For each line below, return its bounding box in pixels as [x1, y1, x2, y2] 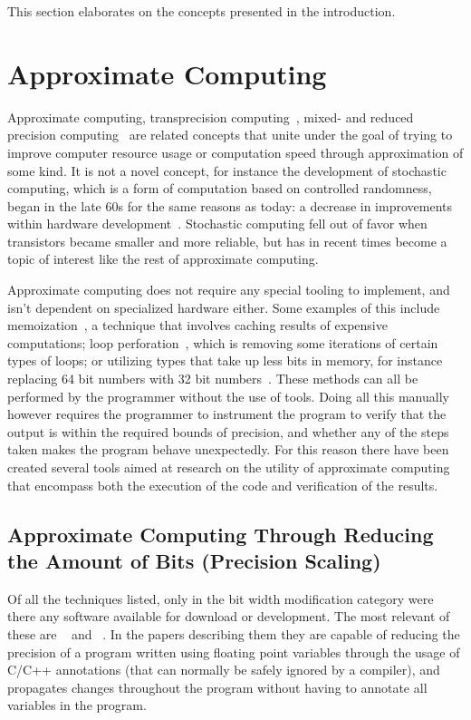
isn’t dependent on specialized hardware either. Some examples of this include [7, 297, 440, 316]
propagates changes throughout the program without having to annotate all [7, 677, 428, 696]
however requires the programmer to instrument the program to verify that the [7, 404, 447, 423]
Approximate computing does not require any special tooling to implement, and [7, 280, 450, 299]
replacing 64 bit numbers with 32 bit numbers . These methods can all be [7, 369, 418, 388]
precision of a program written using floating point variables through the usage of [7, 642, 460, 661]
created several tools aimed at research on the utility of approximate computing [7, 458, 450, 476]
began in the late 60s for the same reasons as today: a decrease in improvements [7, 196, 453, 215]
